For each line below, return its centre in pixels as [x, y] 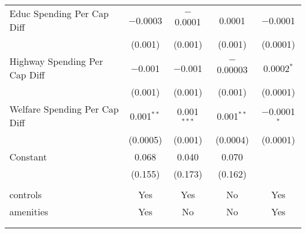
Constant [28, 157]
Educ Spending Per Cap [59, 13]
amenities [29, 211]
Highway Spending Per [56, 61]
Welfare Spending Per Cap [64, 109]
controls [26, 194]
